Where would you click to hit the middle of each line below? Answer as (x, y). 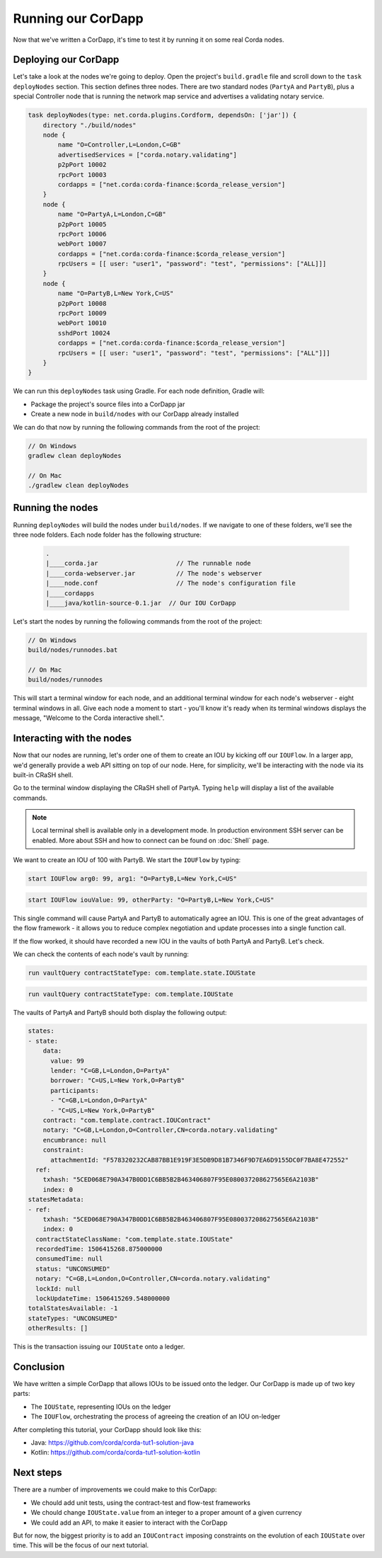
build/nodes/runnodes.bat (73, 650)
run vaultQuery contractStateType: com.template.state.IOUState (142, 973)
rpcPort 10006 (82, 234)
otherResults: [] (58, 1328)
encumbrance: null (75, 1140)
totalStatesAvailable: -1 (73, 1308)
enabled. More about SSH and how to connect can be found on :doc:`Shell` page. (151, 840)
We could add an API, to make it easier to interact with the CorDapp (129, 1523)
